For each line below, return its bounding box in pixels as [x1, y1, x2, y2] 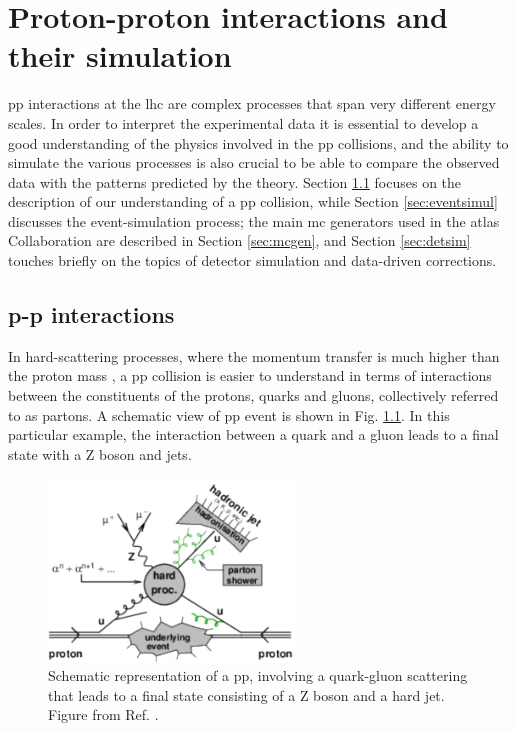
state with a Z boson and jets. [8, 443, 192, 464]
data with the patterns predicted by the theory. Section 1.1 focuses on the [8, 171, 462, 192]
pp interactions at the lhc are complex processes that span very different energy [8, 93, 496, 114]
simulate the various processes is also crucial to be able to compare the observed [8, 152, 500, 173]
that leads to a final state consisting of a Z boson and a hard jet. [48, 684, 445, 705]
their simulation [8, 35, 232, 76]
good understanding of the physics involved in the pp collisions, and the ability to [8, 132, 509, 153]
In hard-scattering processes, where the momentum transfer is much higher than [8, 345, 500, 366]
